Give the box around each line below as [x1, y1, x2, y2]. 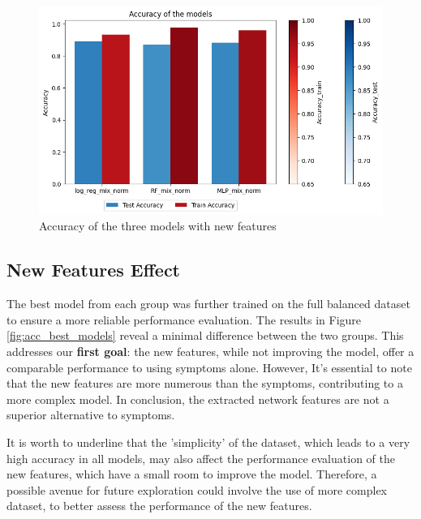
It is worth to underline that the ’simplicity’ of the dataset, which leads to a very [6, 433, 410, 450]
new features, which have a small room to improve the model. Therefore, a [6, 465, 377, 483]
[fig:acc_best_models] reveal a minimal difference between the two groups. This [6, 327, 404, 344]
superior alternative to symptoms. [6, 406, 175, 423]
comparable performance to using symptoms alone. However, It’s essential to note [6, 358, 412, 375]
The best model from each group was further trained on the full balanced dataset [6, 295, 410, 312]
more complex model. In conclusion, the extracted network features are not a [6, 390, 389, 407]
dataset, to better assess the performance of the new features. [6, 497, 312, 514]
